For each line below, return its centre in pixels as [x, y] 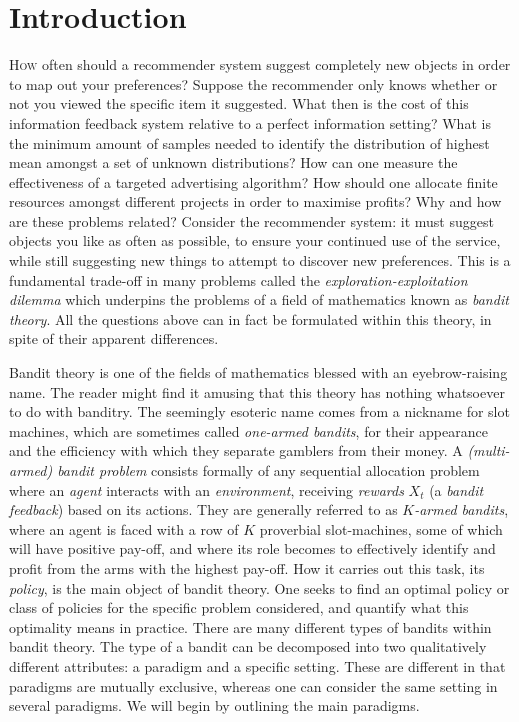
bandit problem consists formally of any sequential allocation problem [268, 470]
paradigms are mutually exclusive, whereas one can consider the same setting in [253, 685]
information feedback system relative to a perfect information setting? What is [250, 122]
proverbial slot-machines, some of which [381, 528]
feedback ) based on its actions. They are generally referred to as [203, 509]
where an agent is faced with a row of [124, 528]
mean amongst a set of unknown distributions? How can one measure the [233, 162]
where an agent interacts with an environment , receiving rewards [206, 489]
